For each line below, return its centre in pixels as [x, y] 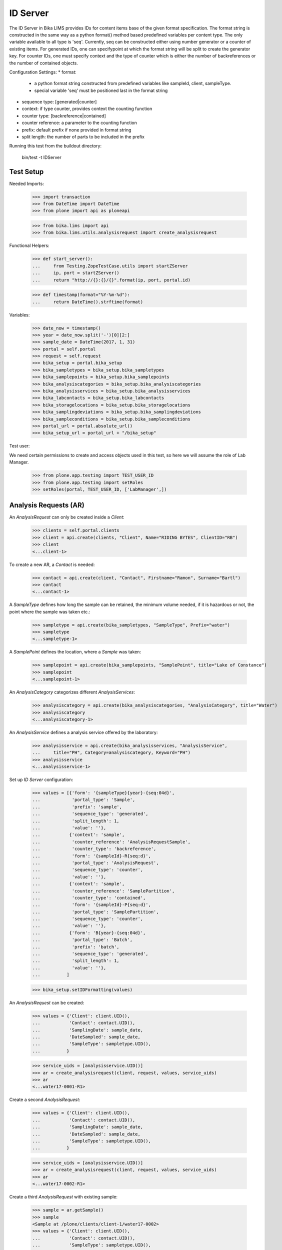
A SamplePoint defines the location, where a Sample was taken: [75, 652]
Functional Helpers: [29, 245]
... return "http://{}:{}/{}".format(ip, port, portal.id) [111, 280]
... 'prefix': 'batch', [76, 947]
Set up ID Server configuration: [41, 779]
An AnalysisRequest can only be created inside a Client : [67, 517]
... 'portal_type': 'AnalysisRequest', [96, 863]
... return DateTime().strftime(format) [88, 302]
